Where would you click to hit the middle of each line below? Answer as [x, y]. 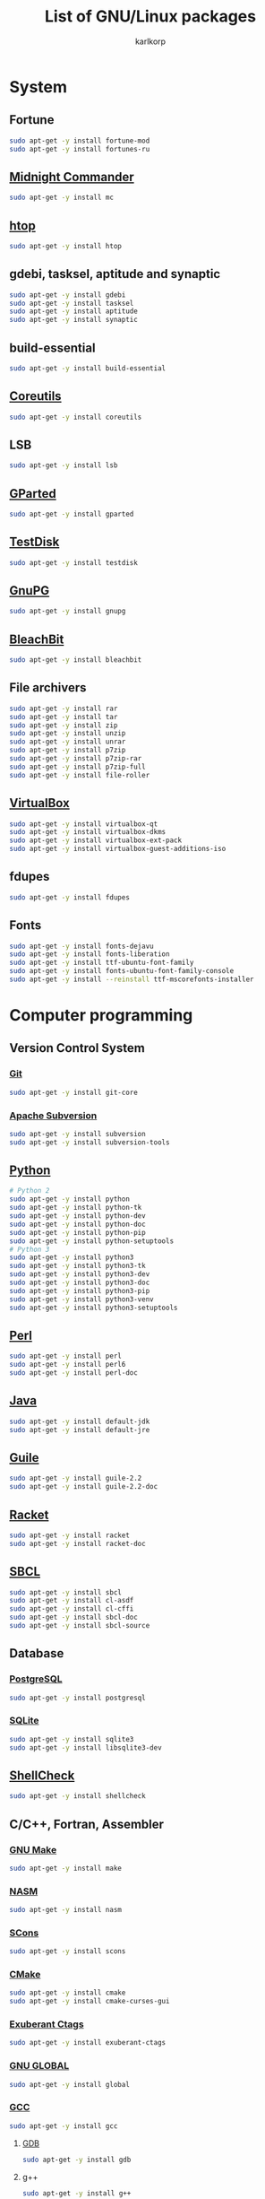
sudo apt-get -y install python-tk [76, 1208]
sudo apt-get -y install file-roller [80, 775]
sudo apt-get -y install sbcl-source [80, 1626]
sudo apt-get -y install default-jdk [80, 1421]
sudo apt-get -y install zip [64, 725]
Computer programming [101, 1016]
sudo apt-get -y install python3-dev [80, 1274]
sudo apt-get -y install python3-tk [77, 1266]
